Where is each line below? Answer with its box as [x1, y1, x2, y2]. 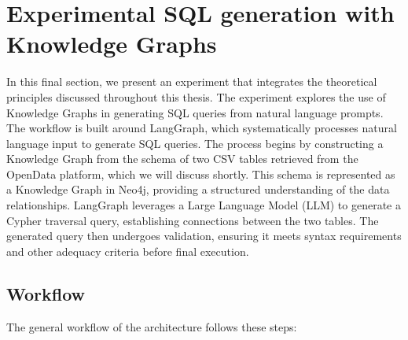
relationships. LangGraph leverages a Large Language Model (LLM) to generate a [6, 197, 401, 213]
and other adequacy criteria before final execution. [6, 242, 249, 259]
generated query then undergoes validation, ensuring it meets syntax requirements [6, 227, 402, 244]
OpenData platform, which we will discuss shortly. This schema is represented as [6, 165, 395, 182]
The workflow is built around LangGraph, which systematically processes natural [6, 120, 397, 136]
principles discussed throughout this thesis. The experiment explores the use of [6, 88, 386, 105]
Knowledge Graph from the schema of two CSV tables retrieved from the [6, 150, 358, 167]
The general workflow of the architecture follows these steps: [6, 318, 297, 334]
